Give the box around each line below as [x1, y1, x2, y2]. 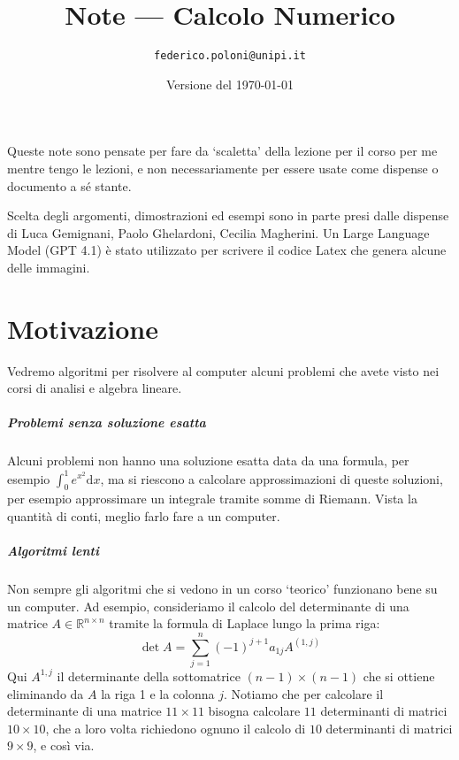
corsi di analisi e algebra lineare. [7, 379, 182, 397]
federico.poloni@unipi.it [154, 50, 306, 63]
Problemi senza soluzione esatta [7, 413, 206, 432]
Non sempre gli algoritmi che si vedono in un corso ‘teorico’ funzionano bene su [7, 580, 438, 598]
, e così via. [33, 736, 95, 755]
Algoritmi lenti [7, 541, 99, 560]
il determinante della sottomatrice [57, 666, 241, 685]
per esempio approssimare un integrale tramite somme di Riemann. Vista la [7, 489, 417, 508]
